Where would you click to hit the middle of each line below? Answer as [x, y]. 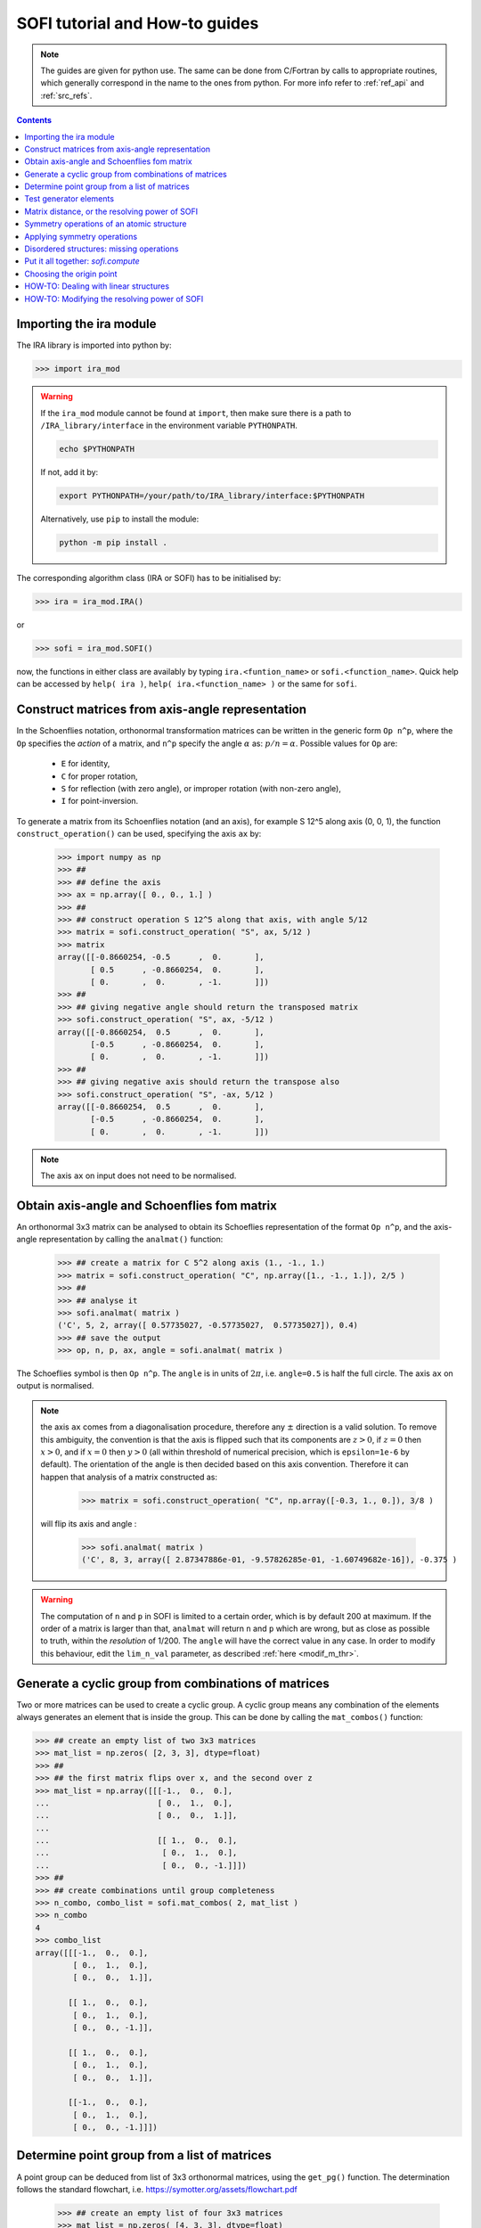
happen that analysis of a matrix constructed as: [129, 1477]
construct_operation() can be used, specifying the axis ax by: [139, 834]
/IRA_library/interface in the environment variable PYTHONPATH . [169, 426]
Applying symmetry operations [81, 236]
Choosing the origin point [71, 274]
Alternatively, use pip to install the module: [120, 519]
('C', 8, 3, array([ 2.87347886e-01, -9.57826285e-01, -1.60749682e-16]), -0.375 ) [269, 1560]
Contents [34, 120]
